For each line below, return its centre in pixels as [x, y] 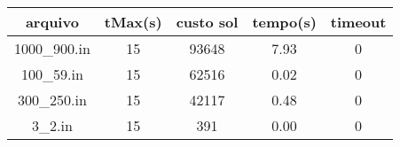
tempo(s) [284, 22]
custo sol [207, 22]
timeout [358, 22]
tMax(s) [133, 22]
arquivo [52, 22]
